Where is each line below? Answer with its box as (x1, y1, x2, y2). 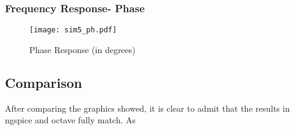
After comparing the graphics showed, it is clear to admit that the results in (5, 101, 290, 114)
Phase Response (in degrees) (29, 43, 136, 56)
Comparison (5, 73, 82, 92)
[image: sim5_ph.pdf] (29, 26, 117, 35)
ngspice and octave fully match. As (5, 114, 136, 126)
